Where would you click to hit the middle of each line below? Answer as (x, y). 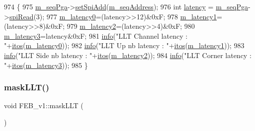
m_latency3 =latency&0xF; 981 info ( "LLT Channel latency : (96, 35)
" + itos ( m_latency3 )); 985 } (46, 65)
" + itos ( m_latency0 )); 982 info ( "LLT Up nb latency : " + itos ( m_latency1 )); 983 (124, 45)
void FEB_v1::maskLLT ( (44, 105)
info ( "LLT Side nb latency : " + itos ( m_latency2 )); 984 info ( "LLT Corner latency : (128, 55)
